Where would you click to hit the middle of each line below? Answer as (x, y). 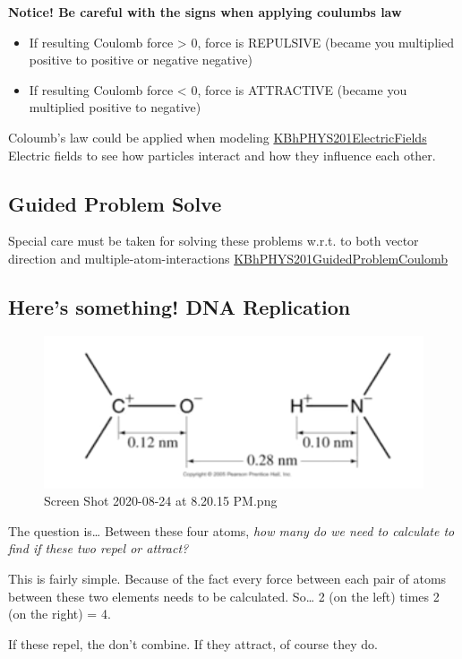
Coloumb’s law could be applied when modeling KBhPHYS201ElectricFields (218, 137)
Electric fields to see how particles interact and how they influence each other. (222, 155)
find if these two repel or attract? (98, 548)
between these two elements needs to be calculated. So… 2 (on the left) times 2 (224, 596)
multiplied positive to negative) (115, 107)
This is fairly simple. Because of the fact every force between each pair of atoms (227, 578)
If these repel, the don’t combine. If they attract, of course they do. (193, 643)
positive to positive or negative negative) (141, 60)
